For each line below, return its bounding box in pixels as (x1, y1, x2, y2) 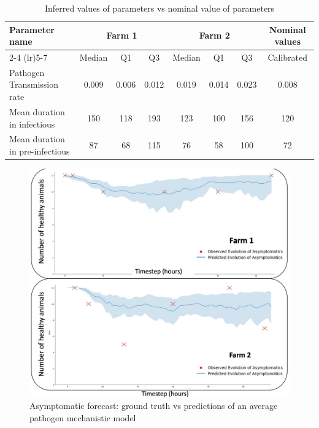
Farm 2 (199, 29, 230, 42)
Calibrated (267, 51, 308, 64)
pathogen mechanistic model (29, 411, 136, 424)
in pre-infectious (9, 144, 70, 157)
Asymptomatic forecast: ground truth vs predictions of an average (29, 399, 278, 412)
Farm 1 (106, 29, 137, 42)
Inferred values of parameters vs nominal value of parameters (44, 2, 275, 14)
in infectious (9, 117, 55, 130)
